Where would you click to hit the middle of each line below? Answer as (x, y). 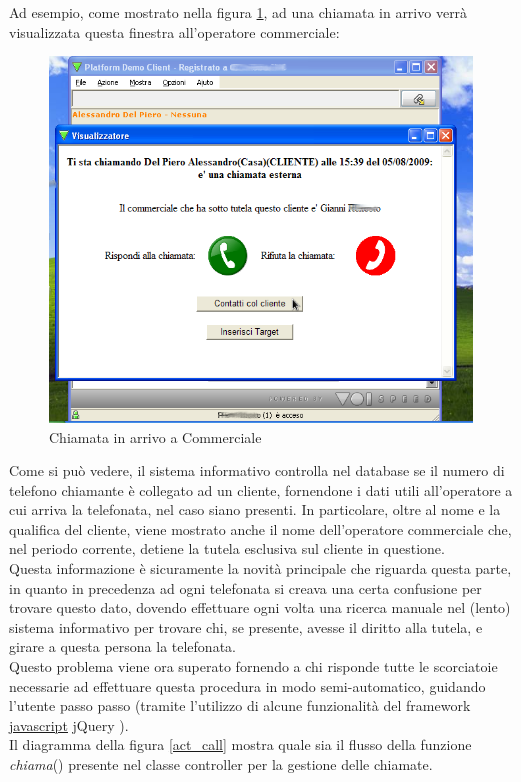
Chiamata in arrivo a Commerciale (155, 436)
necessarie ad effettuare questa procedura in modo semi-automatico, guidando (247, 685)
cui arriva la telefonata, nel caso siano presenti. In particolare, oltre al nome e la (255, 509)
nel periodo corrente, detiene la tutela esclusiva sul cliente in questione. (227, 548)
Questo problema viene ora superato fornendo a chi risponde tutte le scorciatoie (253, 666)
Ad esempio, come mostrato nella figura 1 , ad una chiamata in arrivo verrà (238, 12)
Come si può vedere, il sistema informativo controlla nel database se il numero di (257, 470)
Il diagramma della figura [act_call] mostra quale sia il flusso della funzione (240, 744)
